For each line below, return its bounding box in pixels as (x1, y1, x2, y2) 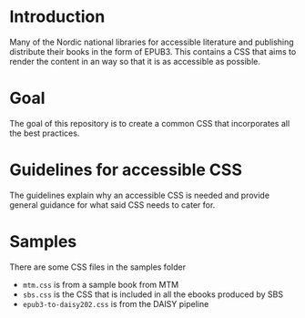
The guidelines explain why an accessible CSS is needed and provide (9, 190, 270, 200)
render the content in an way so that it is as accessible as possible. (9, 56, 261, 67)
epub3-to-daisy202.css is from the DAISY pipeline (22, 298, 209, 309)
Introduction (9, 6, 106, 27)
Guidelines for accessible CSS (9, 159, 243, 180)
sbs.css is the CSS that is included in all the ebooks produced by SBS (22, 289, 284, 300)
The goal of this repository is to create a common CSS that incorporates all (9, 118, 290, 128)
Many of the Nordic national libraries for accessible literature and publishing (9, 36, 294, 47)
